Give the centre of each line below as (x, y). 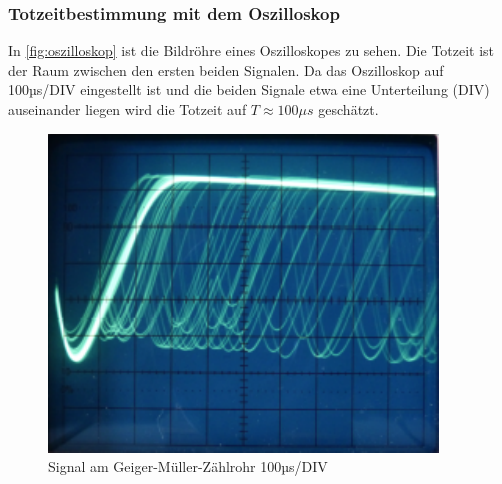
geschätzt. (348, 109)
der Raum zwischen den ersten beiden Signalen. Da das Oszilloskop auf (226, 69)
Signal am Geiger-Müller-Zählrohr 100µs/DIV (188, 466)
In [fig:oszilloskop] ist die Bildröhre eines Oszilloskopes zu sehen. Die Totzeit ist (251, 50)
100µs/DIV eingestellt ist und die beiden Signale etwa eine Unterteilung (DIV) (249, 89)
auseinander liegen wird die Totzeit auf (127, 109)
